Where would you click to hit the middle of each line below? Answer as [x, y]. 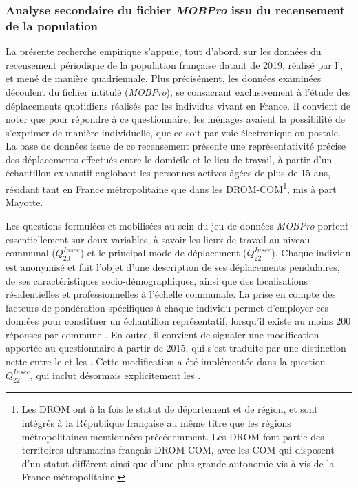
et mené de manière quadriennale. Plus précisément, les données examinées [164, 78]
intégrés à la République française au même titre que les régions [156, 423]
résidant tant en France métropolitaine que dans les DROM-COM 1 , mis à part [171, 188]
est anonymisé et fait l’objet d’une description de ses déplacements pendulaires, [173, 266]
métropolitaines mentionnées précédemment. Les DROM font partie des [173, 436]
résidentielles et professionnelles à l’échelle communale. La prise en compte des [171, 294]
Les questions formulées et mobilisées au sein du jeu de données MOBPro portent [177, 225]
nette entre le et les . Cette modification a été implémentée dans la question [166, 362]
